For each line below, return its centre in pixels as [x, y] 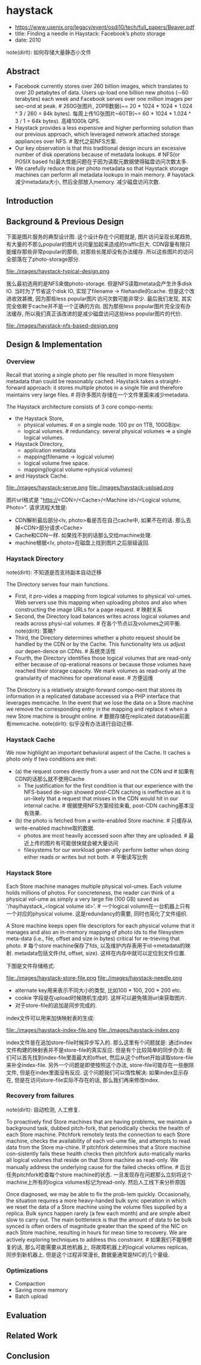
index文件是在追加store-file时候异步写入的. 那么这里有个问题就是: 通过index [99, 1042]
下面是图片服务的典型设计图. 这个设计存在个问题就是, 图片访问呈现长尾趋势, [99, 236]
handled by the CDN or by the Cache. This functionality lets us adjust [100, 644]
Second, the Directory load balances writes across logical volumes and [102, 616]
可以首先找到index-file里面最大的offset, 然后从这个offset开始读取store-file [102, 1057]
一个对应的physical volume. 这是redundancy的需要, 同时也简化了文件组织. [97, 913]
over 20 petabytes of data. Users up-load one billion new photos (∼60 [102, 92]
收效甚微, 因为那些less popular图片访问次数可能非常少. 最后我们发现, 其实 [102, 299]
